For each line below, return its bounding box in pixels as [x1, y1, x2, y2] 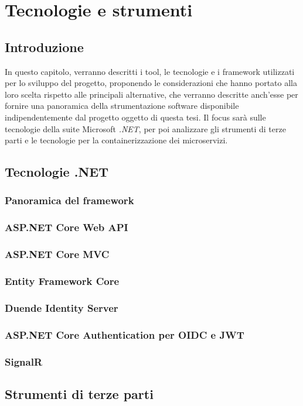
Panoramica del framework [5, 193, 134, 208]
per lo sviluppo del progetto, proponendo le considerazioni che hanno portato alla [5, 77, 297, 89]
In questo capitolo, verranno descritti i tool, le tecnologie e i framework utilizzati [5, 65, 295, 77]
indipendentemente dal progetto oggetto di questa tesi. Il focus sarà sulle [5, 111, 266, 123]
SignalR [5, 354, 43, 369]
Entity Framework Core [5, 273, 120, 288]
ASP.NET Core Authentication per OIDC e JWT [5, 327, 244, 342]
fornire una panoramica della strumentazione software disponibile [5, 99, 239, 112]
